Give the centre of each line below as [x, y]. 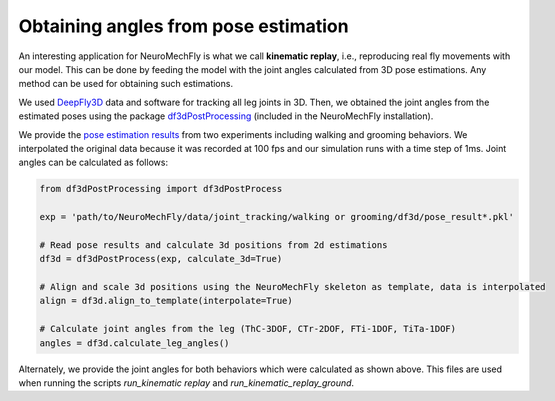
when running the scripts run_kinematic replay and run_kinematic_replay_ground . [186, 382]
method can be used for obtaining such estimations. [126, 84]
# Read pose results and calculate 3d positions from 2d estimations [213, 244]
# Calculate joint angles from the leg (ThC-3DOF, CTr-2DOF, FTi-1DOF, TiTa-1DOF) [248, 329]
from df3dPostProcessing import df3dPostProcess [161, 189]
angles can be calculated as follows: [93, 162]
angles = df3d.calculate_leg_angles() [134, 343]
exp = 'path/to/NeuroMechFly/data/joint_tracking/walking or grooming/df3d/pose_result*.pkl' [277, 217]
